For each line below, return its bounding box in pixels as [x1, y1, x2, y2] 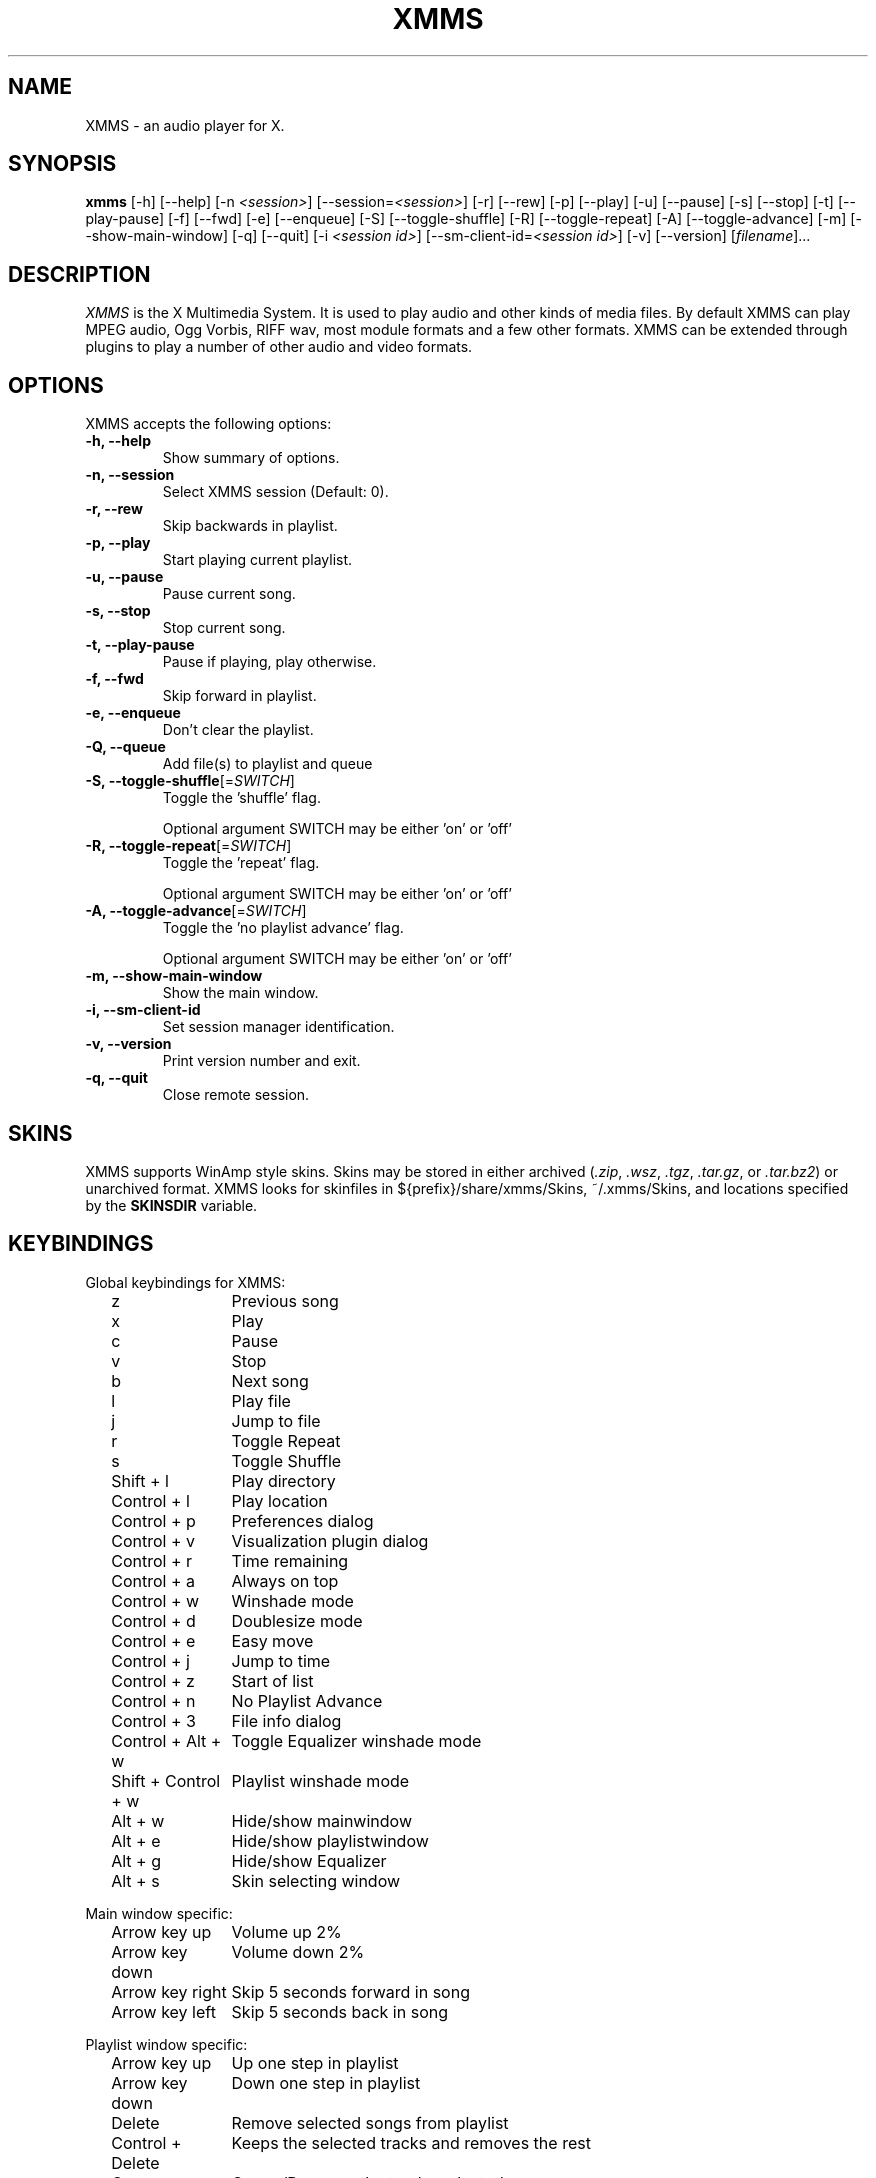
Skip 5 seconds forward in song [231, 1981, 470, 2002]
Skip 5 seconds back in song [231, 2001, 448, 2022]
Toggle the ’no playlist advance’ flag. [162, 919, 404, 937]
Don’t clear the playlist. [162, 721, 314, 739]
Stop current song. [162, 619, 286, 637]
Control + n [111, 1690, 196, 1711]
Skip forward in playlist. [162, 687, 317, 705]
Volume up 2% [231, 1921, 342, 1942]
